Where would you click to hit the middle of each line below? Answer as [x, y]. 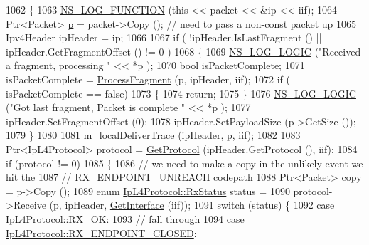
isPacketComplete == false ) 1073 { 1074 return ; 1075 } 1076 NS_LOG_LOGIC [181, 93]
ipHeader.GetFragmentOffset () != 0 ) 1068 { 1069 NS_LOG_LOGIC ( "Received [183, 51]
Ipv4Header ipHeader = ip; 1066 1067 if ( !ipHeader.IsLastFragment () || [164, 37]
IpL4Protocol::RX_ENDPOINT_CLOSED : [101, 233]
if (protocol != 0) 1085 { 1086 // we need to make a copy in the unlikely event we [184, 163]
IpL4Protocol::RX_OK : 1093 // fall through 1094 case [125, 218]
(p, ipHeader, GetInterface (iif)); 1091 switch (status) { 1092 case [192, 205]
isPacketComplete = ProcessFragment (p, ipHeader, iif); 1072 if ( [148, 79]
